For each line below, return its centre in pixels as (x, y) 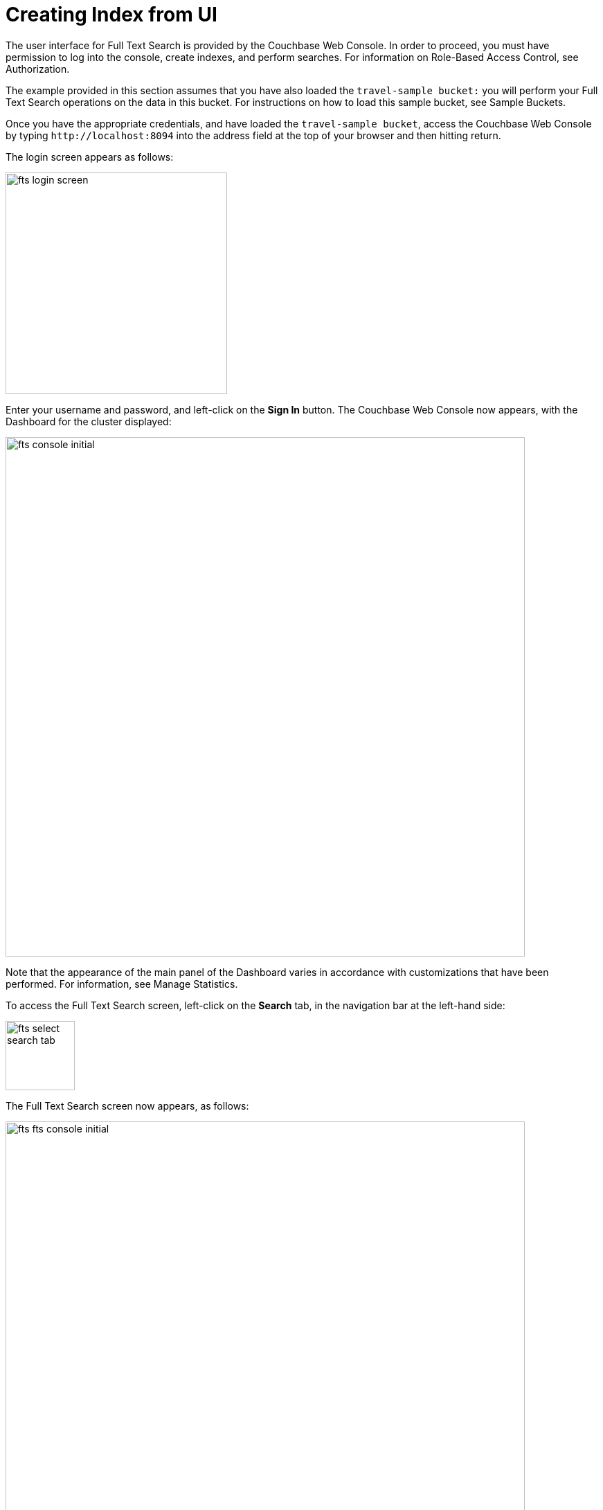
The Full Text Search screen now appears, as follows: (127, 1105)
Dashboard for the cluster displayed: (89, 421)
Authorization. (38, 69)
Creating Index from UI (111, 15)
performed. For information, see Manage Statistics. (122, 984)
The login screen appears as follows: (90, 157)
